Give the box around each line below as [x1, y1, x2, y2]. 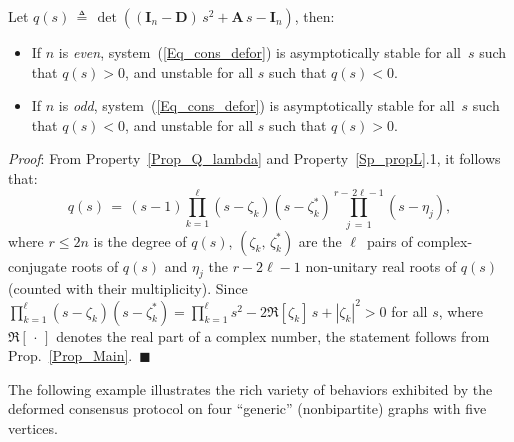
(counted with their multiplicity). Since [8, 278, 248, 299]
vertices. [8, 417, 58, 438]
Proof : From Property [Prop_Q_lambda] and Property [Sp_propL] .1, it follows [8, 148, 501, 169]
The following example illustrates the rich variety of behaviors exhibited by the [8, 378, 493, 399]
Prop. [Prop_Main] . [8, 345, 133, 366]
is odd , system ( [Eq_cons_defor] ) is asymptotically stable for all [58, 95, 455, 116]
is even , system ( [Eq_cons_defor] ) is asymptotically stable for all [58, 42, 461, 62]
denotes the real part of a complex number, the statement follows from [56, 325, 490, 346]
